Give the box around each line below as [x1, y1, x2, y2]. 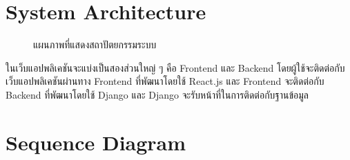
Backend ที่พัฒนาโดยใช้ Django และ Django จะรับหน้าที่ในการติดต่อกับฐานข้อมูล [6, 87, 309, 101]
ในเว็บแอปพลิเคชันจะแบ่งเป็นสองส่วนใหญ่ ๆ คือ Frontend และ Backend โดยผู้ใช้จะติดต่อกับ [6, 60, 345, 74]
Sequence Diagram [6, 128, 186, 156]
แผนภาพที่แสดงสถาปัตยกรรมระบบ [33, 37, 157, 52]
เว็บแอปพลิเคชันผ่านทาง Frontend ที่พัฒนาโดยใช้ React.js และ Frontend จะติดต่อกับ [6, 74, 324, 88]
